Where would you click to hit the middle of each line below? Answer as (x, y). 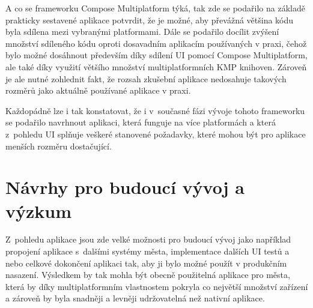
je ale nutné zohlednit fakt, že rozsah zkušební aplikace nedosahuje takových (146, 78)
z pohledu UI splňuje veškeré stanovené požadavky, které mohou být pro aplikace (156, 134)
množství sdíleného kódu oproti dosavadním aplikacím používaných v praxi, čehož (156, 43)
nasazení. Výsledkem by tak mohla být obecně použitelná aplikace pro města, (148, 275)
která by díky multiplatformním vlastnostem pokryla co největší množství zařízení (157, 286)
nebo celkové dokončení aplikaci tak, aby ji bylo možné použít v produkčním (146, 263)
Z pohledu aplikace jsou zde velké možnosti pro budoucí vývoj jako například (148, 239)
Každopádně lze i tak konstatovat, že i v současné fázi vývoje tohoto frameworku (155, 110)
